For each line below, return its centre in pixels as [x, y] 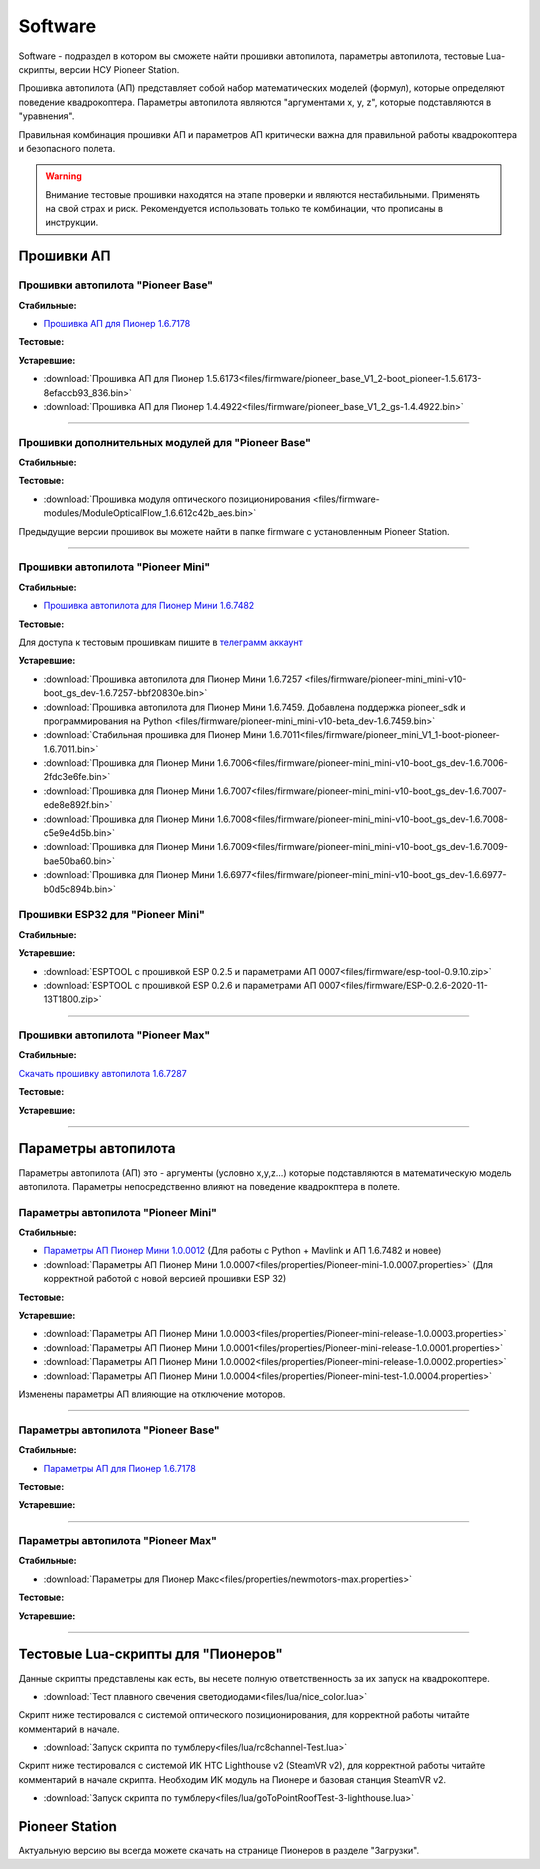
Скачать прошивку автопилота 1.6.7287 [102, 1073]
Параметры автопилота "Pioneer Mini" [117, 1212]
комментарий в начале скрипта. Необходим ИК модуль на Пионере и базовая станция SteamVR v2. [232, 1779]
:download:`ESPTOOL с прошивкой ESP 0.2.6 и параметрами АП [180, 985]
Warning [63, 176]
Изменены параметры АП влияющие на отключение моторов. [152, 1394]
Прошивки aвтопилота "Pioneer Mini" [114, 567]
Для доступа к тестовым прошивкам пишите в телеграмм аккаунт [161, 642]
